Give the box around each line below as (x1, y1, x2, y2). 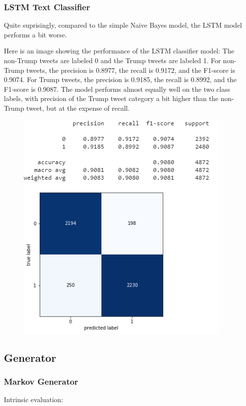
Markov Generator (4, 375, 79, 387)
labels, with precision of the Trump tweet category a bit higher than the (4, 93, 219, 103)
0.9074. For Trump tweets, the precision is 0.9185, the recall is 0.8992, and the (4, 74, 237, 85)
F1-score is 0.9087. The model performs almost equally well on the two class (4, 84, 230, 94)
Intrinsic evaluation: (4, 394, 63, 405)
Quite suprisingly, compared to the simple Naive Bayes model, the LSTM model (4, 20, 242, 30)
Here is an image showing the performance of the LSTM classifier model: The (4, 46, 234, 56)
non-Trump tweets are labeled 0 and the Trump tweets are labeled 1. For (4, 55, 221, 65)
